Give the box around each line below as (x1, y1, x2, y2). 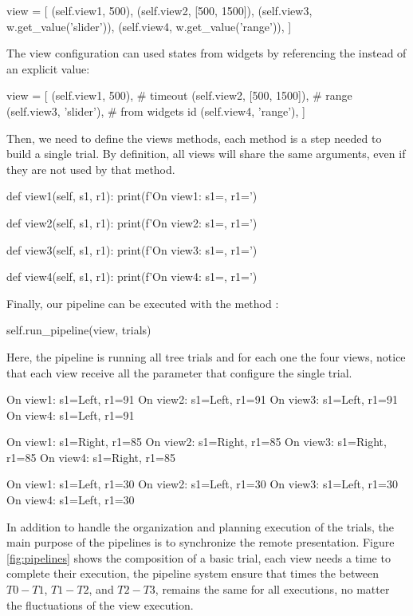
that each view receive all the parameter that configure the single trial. (6, 364, 352, 381)
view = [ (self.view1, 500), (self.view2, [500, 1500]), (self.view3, (6, 2, 313, 18)
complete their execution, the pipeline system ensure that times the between (6, 565, 379, 582)
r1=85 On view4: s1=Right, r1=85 (6, 448, 175, 465)
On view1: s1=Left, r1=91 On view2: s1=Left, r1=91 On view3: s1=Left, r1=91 (6, 391, 398, 408)
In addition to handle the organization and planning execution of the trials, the (6, 518, 394, 535)
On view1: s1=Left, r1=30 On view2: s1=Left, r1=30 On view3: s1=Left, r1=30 (6, 476, 398, 492)
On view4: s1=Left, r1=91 (6, 406, 135, 423)
